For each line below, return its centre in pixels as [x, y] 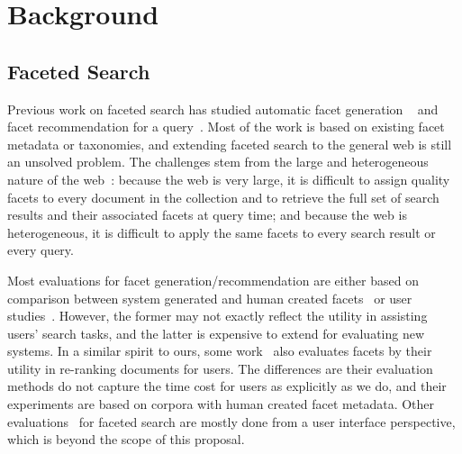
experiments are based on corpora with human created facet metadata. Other [221, 404]
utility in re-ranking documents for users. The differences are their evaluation [220, 368]
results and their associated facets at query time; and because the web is [207, 215]
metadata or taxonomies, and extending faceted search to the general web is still [230, 144]
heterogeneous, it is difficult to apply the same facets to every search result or [222, 232]
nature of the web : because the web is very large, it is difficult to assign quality [229, 179]
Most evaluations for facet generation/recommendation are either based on [213, 280]
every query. [41, 250]
